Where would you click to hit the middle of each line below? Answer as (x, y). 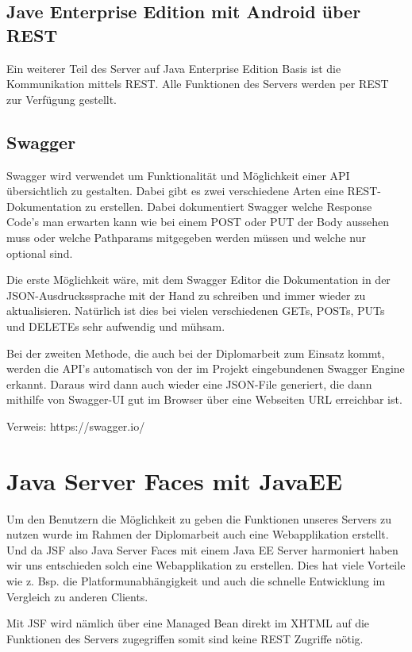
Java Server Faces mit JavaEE (175, 480)
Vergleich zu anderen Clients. (77, 596)
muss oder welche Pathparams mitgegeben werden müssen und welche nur (186, 237)
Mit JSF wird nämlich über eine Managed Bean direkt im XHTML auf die (188, 623)
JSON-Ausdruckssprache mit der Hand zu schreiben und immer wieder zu (186, 295)
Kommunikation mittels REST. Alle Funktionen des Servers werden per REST (198, 84)
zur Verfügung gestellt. (62, 99)
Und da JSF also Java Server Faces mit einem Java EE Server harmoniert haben (202, 549)
